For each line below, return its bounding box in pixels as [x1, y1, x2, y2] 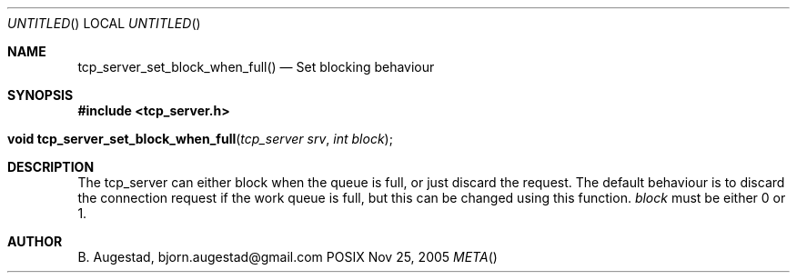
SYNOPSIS [7, 87, 74, 103]
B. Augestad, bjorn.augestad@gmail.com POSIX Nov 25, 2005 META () [77, 249, 498, 265]
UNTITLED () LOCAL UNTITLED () [7, 15, 201, 31]
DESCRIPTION [7, 159, 95, 175]
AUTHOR [7, 234, 63, 249]
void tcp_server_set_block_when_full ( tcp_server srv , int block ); [7, 131, 393, 146]
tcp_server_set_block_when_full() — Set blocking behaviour [77, 59, 435, 75]
